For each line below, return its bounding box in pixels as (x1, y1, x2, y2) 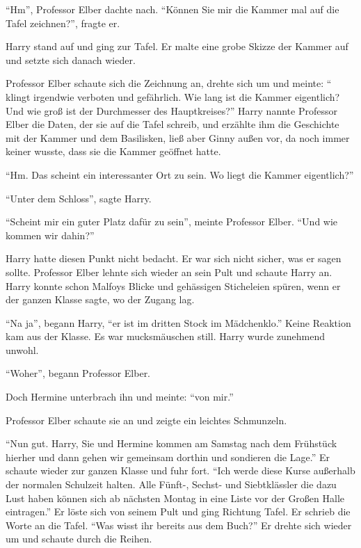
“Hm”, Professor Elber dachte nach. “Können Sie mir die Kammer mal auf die (6, 2, 339, 16)
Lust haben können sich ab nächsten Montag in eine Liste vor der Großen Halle (6, 490, 345, 505)
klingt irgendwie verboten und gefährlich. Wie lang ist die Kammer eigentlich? (6, 89, 340, 104)
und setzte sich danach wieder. (6, 52, 136, 67)
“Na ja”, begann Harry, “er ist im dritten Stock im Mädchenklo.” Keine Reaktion (6, 315, 351, 330)
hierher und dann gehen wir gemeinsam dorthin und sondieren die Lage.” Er (6, 449, 330, 464)
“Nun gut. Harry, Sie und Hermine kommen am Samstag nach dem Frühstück (6, 436, 337, 451)
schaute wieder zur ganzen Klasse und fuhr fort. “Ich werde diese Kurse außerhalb (6, 463, 355, 478)
